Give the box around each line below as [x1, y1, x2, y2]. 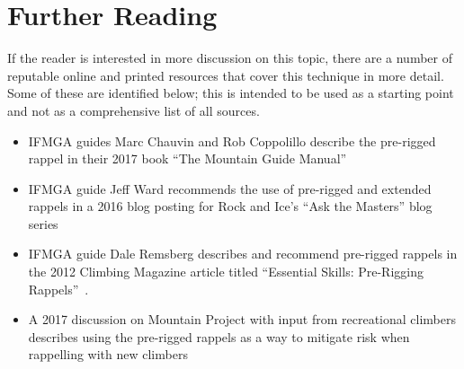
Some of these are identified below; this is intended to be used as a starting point [7, 83, 454, 102]
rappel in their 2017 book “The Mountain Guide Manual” [28, 149, 347, 168]
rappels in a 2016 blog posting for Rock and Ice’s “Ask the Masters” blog [28, 197, 433, 215]
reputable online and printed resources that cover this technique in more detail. [7, 66, 444, 84]
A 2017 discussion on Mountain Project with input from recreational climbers [28, 310, 456, 329]
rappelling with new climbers [28, 345, 188, 364]
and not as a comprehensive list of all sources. [7, 101, 260, 119]
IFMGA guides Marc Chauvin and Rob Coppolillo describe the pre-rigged [28, 131, 436, 150]
